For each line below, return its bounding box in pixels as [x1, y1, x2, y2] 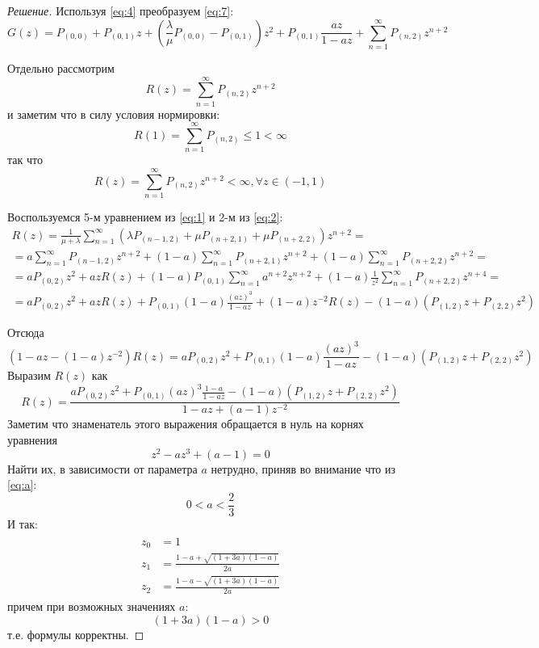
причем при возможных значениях [7, 598, 176, 615]
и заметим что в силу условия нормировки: [7, 105, 220, 122]
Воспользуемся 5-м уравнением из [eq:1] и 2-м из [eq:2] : [7, 208, 283, 225]
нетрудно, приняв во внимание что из [211, 460, 396, 477]
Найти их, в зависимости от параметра [7, 460, 198, 477]
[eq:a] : [7, 476, 37, 493]
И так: [7, 515, 38, 532]
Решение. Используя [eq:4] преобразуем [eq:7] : [7, 2, 234, 19]
